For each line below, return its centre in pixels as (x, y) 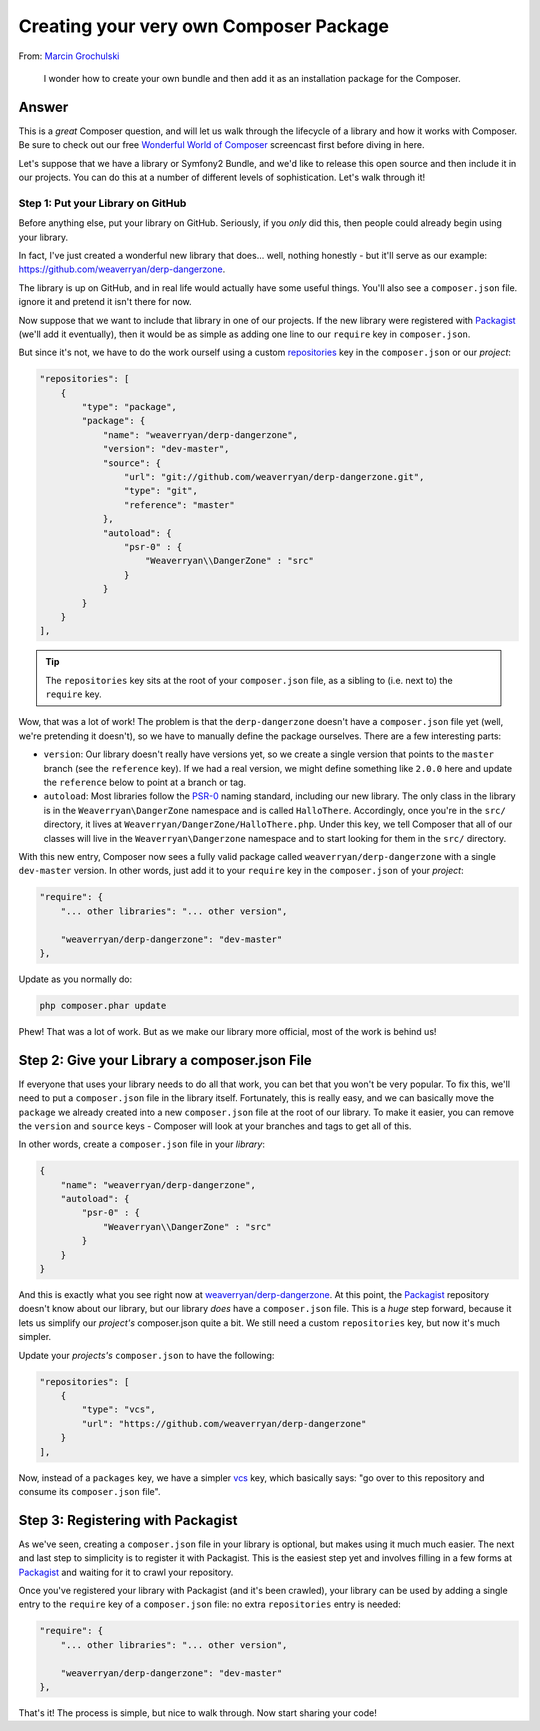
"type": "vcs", (119, 1409)
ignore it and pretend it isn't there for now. (105, 302)
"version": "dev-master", (166, 449)
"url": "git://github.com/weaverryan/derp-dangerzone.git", (274, 476)
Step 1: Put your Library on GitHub (102, 203)
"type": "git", (161, 491)
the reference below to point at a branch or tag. (145, 782)
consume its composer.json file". (89, 1491)
